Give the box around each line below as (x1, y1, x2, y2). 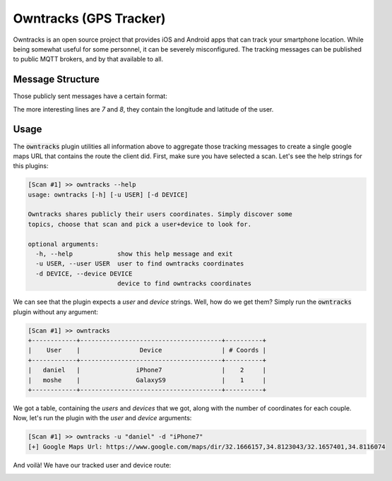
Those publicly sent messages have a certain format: (13, 92, 167, 100)
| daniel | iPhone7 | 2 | (28, 366, 267, 374)
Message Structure (13, 73, 100, 85)
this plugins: (13, 162, 49, 170)
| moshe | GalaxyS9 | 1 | (28, 376, 267, 384)
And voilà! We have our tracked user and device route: (13, 461, 172, 469)
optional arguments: (28, 240, 99, 248)
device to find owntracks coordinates (117, 280, 252, 287)
